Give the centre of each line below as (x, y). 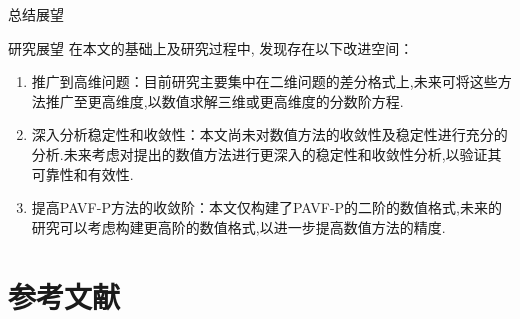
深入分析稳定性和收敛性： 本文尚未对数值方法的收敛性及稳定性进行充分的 (269, 134)
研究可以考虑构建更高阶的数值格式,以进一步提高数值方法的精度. (238, 226)
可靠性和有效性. (82, 173)
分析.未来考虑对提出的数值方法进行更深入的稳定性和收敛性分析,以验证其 (266, 153)
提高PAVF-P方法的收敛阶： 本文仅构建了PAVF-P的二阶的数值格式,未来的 (266, 207)
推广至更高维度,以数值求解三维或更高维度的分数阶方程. (224, 100)
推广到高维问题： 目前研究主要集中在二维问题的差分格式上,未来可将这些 (264, 81)
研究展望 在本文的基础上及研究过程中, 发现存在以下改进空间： (211, 47)
